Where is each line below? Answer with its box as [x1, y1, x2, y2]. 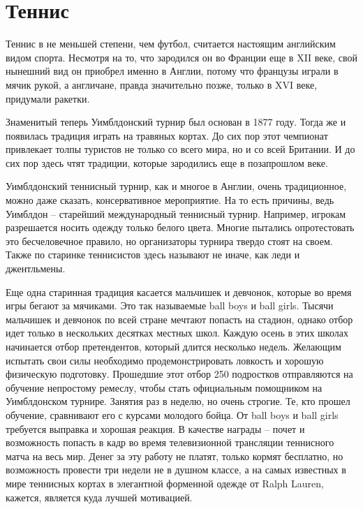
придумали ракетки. [6, 91, 90, 105]
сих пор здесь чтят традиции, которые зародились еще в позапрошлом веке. [6, 155, 328, 170]
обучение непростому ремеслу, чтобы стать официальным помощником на [6, 380, 323, 394]
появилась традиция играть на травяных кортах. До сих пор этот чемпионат [6, 128, 328, 142]
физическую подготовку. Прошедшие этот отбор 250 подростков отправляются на [6, 367, 353, 381]
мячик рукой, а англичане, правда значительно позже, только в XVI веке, [6, 77, 318, 91]
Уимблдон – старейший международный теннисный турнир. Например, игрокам [6, 206, 346, 221]
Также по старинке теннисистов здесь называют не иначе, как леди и [6, 247, 300, 262]
